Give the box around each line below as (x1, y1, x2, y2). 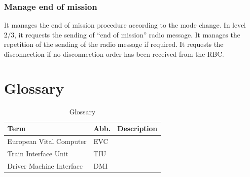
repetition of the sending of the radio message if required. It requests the (4, 39, 224, 49)
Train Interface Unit (7, 148, 69, 158)
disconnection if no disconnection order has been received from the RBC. (4, 49, 224, 59)
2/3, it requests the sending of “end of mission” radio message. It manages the (4, 29, 240, 39)
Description (117, 123, 158, 134)
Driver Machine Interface (7, 160, 83, 171)
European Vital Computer (7, 136, 87, 146)
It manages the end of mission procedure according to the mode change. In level (4, 20, 246, 30)
